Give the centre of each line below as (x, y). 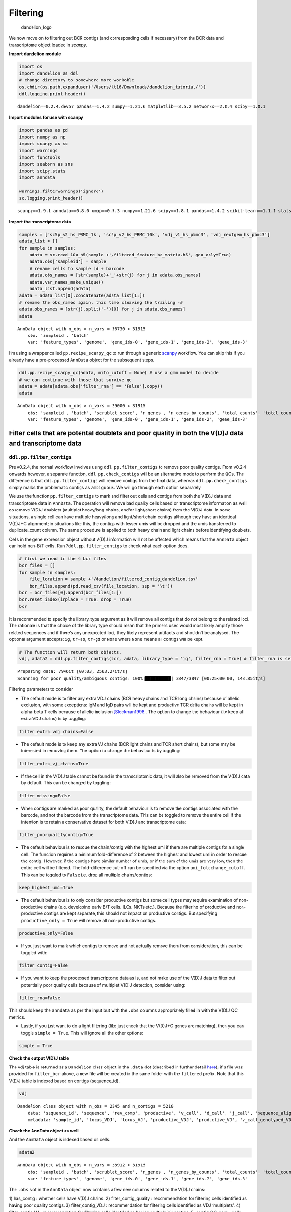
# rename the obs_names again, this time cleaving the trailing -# (101, 302)
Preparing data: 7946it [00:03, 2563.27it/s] (73, 672)
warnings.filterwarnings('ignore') (61, 191)
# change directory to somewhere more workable (77, 80)
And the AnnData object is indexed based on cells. (60, 1140)
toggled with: (34, 953)
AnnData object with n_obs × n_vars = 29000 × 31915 (81, 406)
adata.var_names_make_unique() (66, 282)
